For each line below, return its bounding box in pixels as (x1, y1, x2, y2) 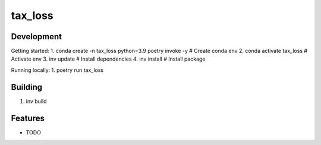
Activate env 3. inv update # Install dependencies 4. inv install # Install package (11, 55, 206, 62)
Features (11, 113, 45, 123)
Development (11, 31, 62, 42)
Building (11, 82, 43, 92)
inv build (26, 97, 47, 105)
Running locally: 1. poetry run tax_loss (11, 66, 104, 74)
